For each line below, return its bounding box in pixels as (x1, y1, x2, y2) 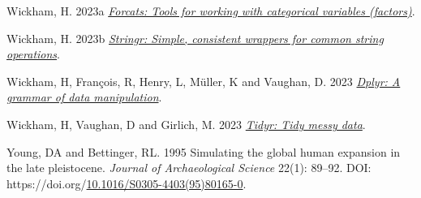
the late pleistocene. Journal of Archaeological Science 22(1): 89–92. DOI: (6, 159, 372, 176)
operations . (6, 45, 60, 62)
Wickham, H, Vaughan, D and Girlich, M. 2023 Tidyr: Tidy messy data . (6, 115, 366, 132)
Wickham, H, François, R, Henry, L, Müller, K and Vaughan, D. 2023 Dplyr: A (6, 72, 401, 89)
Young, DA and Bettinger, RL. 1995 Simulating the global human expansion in (6, 143, 401, 160)
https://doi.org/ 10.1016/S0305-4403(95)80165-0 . (6, 174, 247, 192)
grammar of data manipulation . (6, 88, 162, 105)
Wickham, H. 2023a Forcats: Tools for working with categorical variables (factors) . (6, 2, 415, 19)
